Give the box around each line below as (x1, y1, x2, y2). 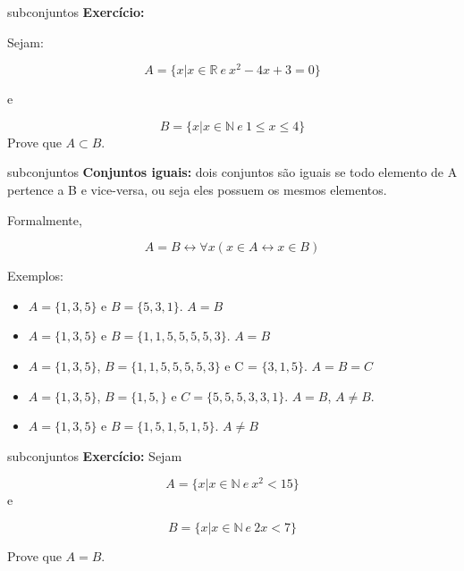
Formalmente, (7, 210, 82, 229)
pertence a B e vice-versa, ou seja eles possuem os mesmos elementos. (7, 181, 387, 199)
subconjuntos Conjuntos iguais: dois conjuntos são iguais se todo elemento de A (7, 163, 458, 181)
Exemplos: (7, 266, 63, 285)
